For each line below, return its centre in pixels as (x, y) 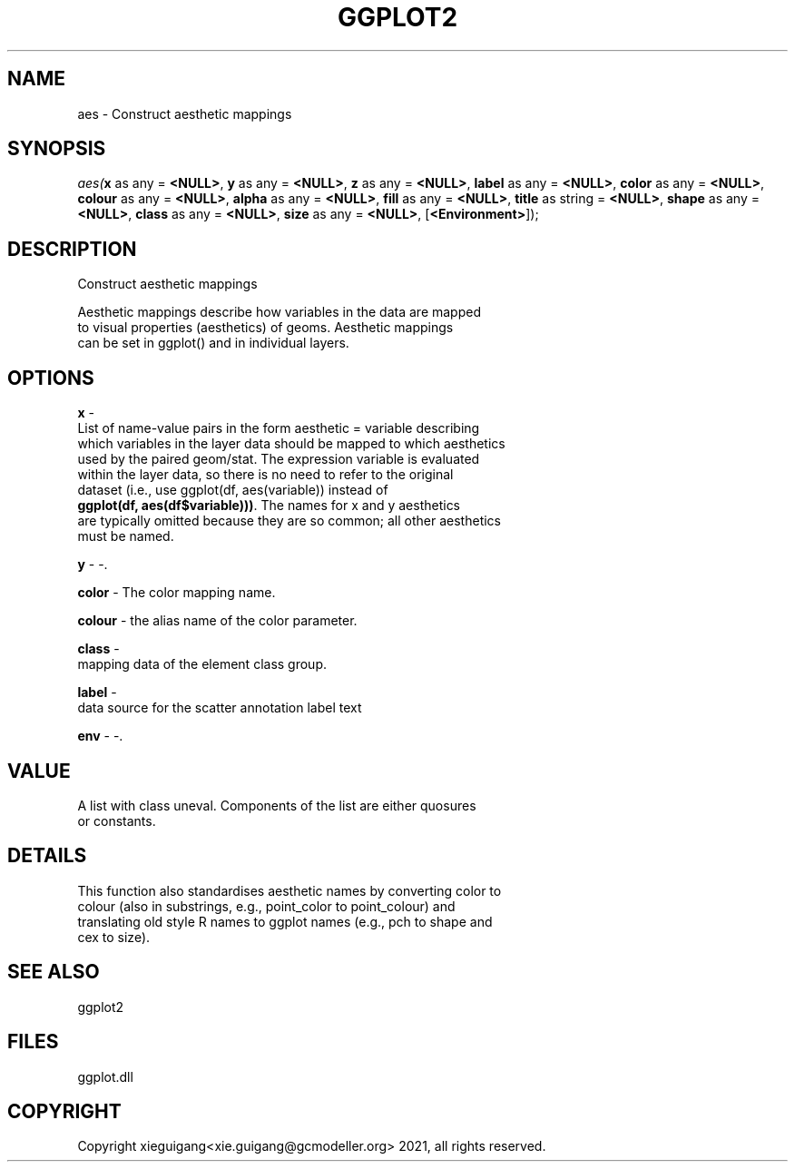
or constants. (117, 820)
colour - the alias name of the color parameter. (217, 621)
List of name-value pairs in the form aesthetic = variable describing (279, 428)
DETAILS (47, 856)
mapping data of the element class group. (202, 664)
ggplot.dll (105, 1076)
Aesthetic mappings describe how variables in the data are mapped (279, 312)
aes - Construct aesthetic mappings (185, 113)
